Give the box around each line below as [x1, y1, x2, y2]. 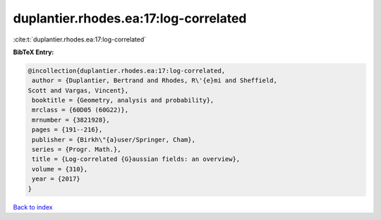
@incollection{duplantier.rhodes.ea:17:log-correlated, [28, 67, 226, 75]
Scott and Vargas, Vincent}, [28, 86, 129, 94]
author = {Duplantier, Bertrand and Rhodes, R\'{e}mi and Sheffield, [32, 77, 278, 84]
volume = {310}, [32, 165, 88, 173]
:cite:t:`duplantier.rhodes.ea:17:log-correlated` [13, 35, 147, 44]
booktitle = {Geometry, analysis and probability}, [32, 96, 214, 105]
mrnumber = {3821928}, [32, 116, 111, 124]
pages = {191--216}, [32, 126, 103, 134]
